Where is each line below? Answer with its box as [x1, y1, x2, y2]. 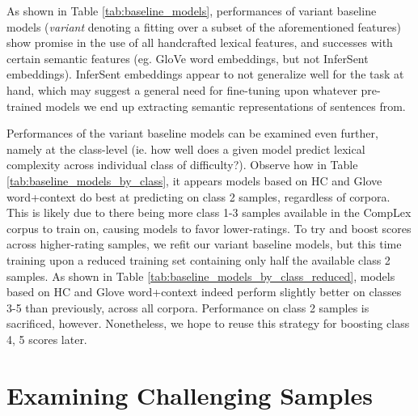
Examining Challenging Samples [6, 378, 373, 411]
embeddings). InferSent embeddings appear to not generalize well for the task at [6, 66, 404, 83]
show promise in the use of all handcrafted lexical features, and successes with [6, 34, 393, 51]
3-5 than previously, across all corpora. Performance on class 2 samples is [6, 299, 369, 316]
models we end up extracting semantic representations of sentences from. [45, 97, 406, 114]
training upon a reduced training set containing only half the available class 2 [6, 251, 391, 268]
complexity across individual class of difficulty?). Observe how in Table [6, 156, 358, 173]
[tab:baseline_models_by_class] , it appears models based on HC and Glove [6, 172, 382, 189]
